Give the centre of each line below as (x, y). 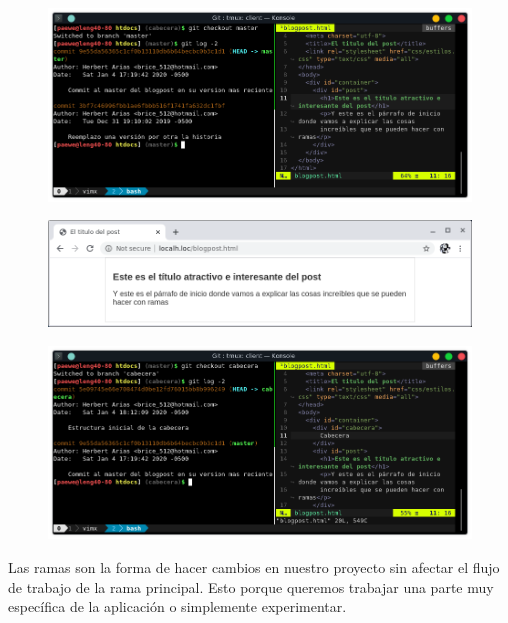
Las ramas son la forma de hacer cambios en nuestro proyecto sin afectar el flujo (254, 566)
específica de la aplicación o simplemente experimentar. (177, 606)
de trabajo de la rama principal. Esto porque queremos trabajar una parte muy (251, 586)
